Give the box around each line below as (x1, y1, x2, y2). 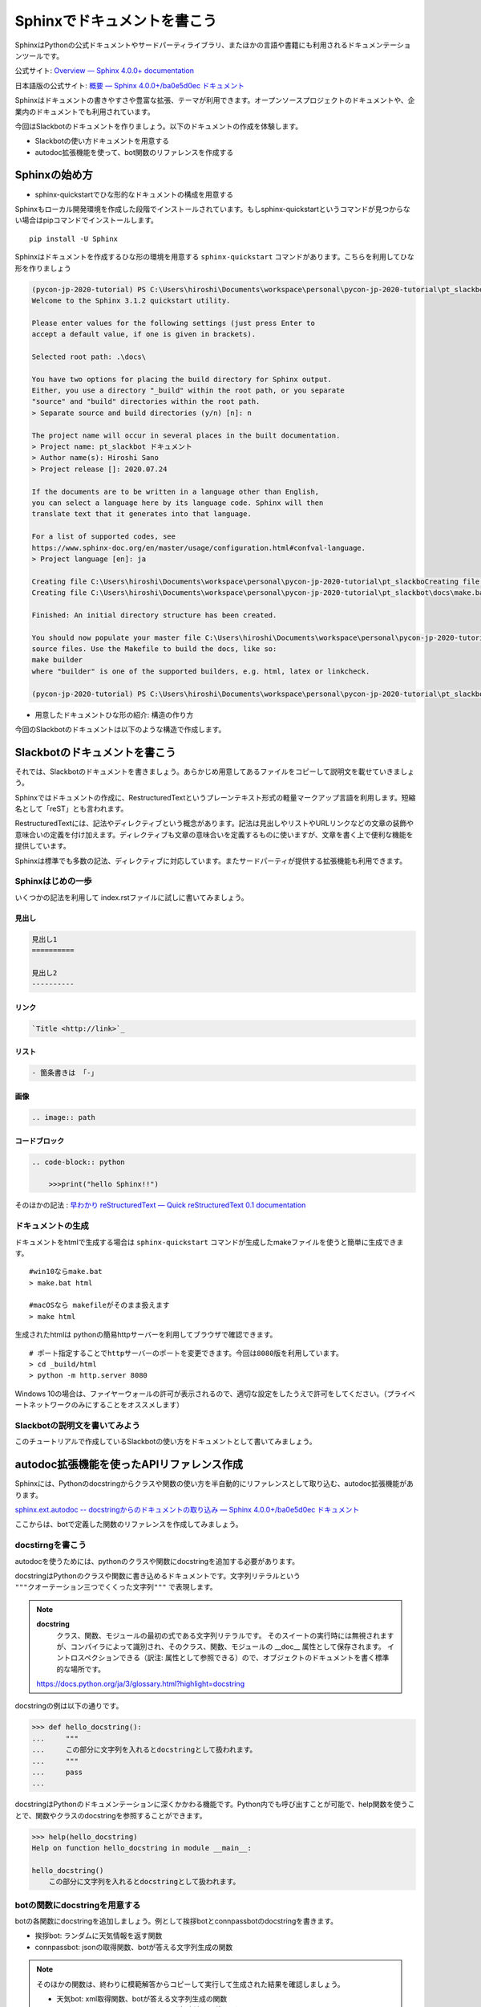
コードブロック (14, 1136, 64, 1146)
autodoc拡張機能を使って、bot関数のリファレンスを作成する (34, 147, 234, 157)
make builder (31, 655, 83, 665)
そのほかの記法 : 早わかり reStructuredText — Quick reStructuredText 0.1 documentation (14, 1200, 306, 1210)
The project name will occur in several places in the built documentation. (31, 430, 341, 440)
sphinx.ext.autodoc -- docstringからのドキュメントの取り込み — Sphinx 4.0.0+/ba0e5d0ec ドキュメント (14, 1505, 360, 1515)
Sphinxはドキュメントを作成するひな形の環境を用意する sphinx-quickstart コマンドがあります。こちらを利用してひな (14, 252, 414, 262)
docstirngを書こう (14, 1540, 87, 1551)
